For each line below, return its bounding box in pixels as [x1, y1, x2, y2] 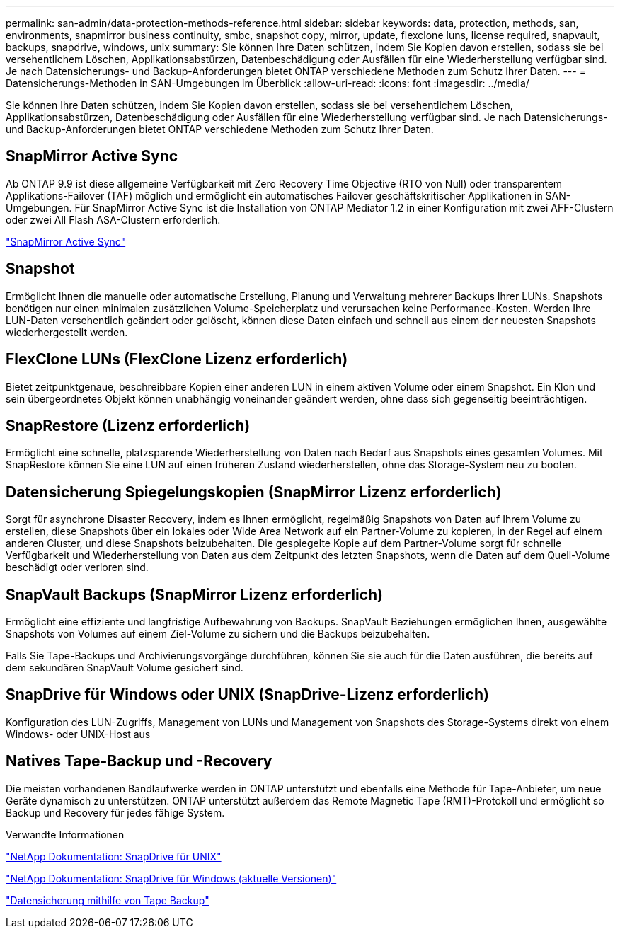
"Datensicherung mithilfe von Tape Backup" [6, 894, 209, 906]
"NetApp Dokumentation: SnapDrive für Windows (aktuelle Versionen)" [6, 872, 337, 884]
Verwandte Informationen [6, 828, 125, 841]
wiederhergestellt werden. [6, 325, 128, 338]
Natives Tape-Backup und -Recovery [6, 752, 272, 771]
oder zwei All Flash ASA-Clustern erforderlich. [6, 213, 221, 226]
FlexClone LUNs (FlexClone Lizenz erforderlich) [6, 350, 348, 369]
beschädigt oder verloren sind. [6, 561, 149, 574]
